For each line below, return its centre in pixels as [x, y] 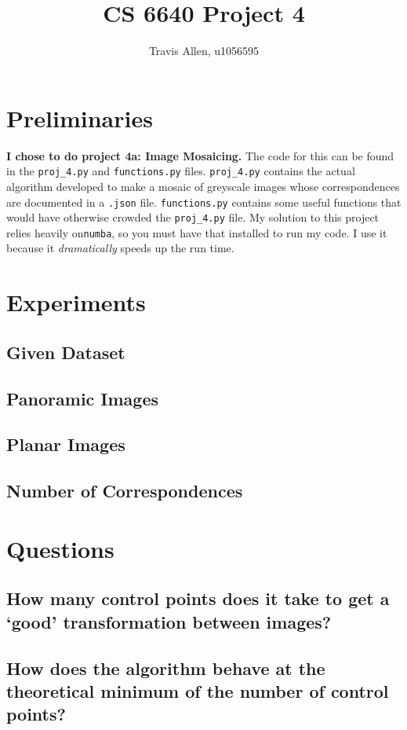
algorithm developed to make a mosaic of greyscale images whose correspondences [203, 186]
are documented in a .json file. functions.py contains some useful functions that [204, 202]
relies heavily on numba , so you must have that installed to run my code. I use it [197, 232]
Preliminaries [80, 117]
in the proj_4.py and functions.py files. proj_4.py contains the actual [181, 171]
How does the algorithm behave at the [166, 668]
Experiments [76, 302]
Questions [60, 548]
